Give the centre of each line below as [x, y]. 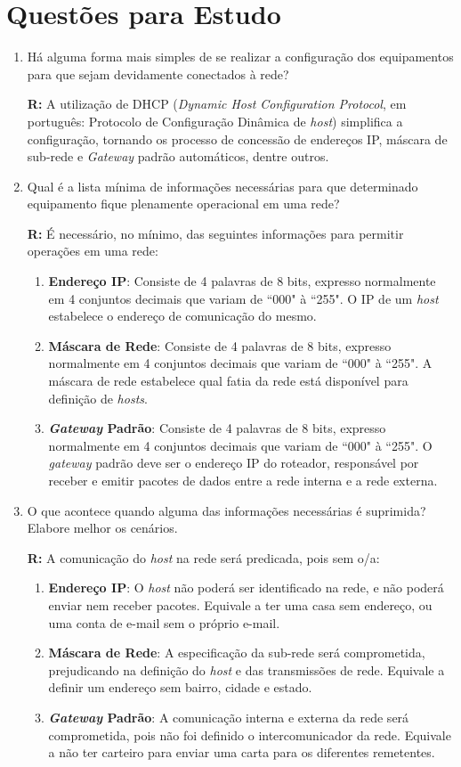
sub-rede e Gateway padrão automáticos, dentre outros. [178, 156]
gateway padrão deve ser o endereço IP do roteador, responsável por [234, 463]
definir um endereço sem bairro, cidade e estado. [180, 687]
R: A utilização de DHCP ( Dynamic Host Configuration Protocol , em [217, 104]
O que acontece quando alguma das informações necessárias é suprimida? [226, 510]
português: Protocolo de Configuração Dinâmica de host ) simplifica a [215, 121]
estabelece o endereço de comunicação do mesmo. [182, 316]
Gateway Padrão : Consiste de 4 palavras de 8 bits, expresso [217, 428]
